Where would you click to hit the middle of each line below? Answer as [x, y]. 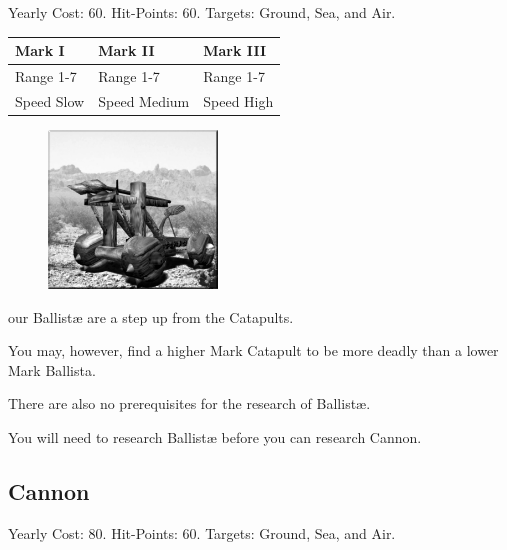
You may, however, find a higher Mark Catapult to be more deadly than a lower [253, 350]
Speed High [238, 100]
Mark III [235, 50]
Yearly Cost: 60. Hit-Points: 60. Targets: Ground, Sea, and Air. [202, 12]
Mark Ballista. [52, 369]
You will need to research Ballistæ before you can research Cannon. [215, 436]
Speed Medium [144, 100]
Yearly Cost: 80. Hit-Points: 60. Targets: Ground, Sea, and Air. [202, 532]
